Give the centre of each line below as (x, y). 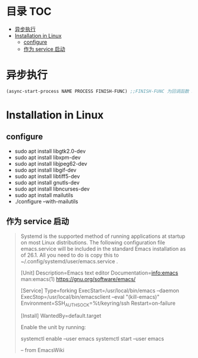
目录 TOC (29, 12)
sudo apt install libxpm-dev (47, 157)
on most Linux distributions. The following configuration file (93, 242)
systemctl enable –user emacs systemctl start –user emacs (92, 339)
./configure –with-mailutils (46, 201)
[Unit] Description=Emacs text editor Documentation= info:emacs (99, 273)
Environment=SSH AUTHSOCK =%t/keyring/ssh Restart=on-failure (98, 304)
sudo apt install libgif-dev (45, 170)
